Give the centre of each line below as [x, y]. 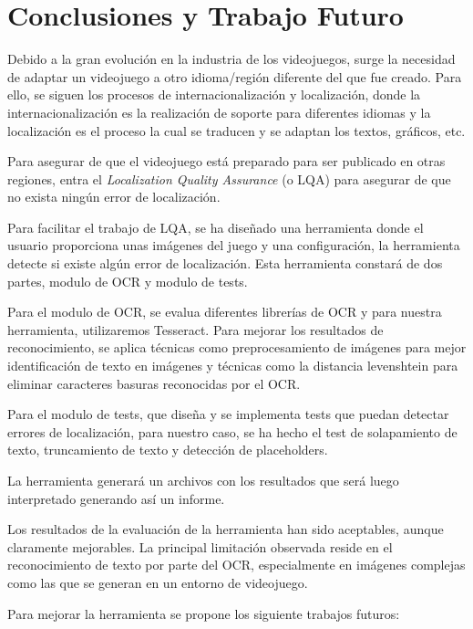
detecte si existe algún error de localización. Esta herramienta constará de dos [225, 263]
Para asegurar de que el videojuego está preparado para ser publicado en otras [226, 161]
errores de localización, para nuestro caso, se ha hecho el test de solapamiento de [232, 431]
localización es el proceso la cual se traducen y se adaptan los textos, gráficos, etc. [236, 130]
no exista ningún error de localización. [114, 197]
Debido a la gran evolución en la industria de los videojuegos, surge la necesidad [231, 59]
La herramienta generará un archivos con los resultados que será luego [203, 480]
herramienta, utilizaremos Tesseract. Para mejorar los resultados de [195, 329]
